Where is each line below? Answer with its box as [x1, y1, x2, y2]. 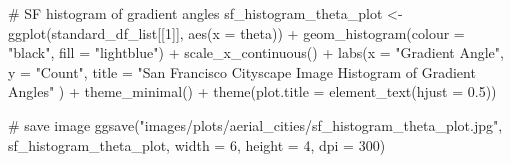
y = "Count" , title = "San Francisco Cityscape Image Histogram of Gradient [8, 61, 476, 82]
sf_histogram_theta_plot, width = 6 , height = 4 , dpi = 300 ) [8, 134, 386, 155]
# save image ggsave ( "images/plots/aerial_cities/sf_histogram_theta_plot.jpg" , [8, 114, 503, 135]
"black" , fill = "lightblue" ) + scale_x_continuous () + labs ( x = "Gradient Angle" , [8, 42, 504, 63]
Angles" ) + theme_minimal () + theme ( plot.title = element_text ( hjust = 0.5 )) [8, 81, 497, 102]
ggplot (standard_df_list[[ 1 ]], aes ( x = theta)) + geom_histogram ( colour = [8, 22, 465, 43]
